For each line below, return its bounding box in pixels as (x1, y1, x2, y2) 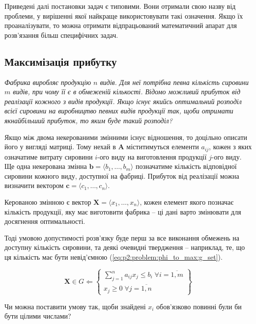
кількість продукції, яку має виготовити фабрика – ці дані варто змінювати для (4, 206, 241, 216)
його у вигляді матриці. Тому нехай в (4, 141, 116, 152)
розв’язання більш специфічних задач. (4, 29, 118, 40)
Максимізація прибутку (4, 54, 117, 69)
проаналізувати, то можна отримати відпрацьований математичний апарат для (4, 20, 237, 30)
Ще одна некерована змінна (4, 161, 87, 171)
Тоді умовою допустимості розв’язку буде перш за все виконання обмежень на (4, 232, 239, 243)
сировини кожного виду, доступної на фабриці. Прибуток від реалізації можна (4, 170, 239, 181)
